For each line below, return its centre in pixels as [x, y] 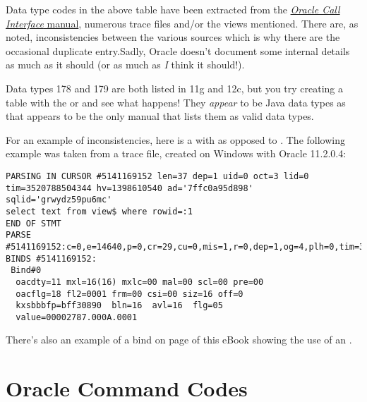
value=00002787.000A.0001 [77, 317]
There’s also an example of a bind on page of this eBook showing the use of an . [179, 340]
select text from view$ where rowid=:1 [99, 211]
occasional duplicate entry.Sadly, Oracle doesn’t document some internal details [178, 50]
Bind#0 [26, 270]
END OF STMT [34, 223]
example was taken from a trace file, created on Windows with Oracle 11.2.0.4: [176, 153]
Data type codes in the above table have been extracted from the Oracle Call [173, 9]
